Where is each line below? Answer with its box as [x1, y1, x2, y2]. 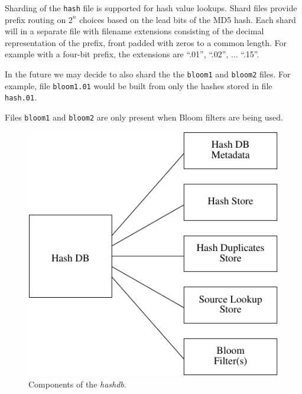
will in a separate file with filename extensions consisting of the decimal [5, 25, 264, 37]
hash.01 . [5, 91, 37, 103]
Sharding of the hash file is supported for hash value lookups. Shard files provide [5, 2, 297, 14]
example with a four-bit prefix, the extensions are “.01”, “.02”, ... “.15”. [5, 48, 259, 60]
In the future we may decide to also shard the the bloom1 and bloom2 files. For [5, 68, 291, 80]
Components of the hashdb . [28, 377, 126, 390]
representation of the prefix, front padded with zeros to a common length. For [5, 36, 287, 48]
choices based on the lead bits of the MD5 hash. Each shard [79, 13, 296, 25]
